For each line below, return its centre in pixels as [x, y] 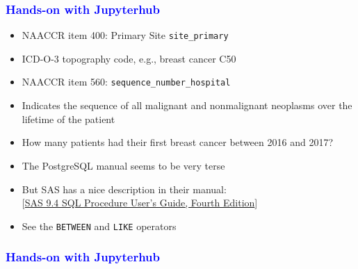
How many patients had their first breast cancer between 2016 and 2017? [177, 142]
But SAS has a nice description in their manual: [124, 189]
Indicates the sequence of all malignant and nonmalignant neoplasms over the [187, 105]
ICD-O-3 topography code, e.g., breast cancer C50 [129, 58]
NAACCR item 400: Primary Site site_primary [125, 35]
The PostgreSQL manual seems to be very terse [123, 165]
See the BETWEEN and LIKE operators [99, 226]
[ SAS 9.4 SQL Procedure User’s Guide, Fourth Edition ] [140, 203]
